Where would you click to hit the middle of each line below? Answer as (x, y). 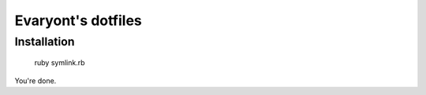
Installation (45, 42)
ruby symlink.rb (60, 63)
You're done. (35, 80)
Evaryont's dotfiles (78, 20)
